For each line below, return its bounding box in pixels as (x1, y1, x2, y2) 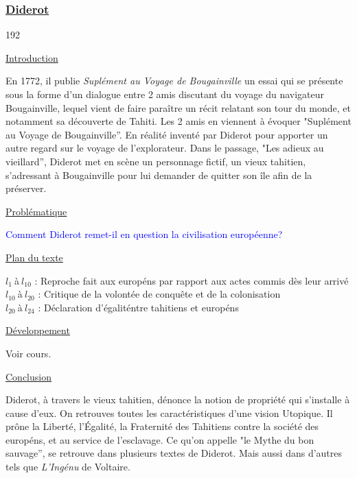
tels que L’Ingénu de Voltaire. (5, 459, 130, 474)
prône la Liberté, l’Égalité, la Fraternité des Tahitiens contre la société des (5, 419, 319, 433)
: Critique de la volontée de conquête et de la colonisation (38, 287, 281, 301)
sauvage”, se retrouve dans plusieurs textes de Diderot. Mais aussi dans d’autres (5, 446, 343, 460)
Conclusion (5, 369, 51, 383)
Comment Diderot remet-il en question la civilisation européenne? (5, 227, 283, 241)
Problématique (5, 204, 67, 218)
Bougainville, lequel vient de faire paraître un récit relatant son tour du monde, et (5, 100, 351, 115)
